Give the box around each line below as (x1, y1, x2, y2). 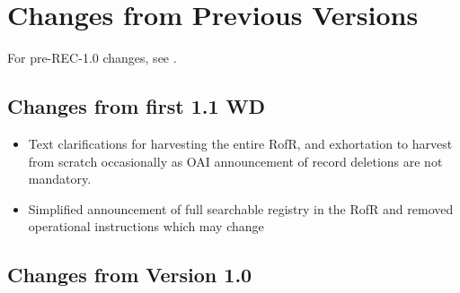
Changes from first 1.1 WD (7, 92, 266, 120)
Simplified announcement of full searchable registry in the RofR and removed (28, 199, 454, 218)
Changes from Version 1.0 (7, 261, 252, 289)
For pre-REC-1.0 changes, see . (7, 48, 177, 67)
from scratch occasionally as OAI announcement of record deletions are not (28, 151, 443, 170)
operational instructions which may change (28, 217, 264, 236)
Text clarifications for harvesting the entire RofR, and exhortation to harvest (28, 134, 453, 152)
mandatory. (28, 169, 92, 188)
